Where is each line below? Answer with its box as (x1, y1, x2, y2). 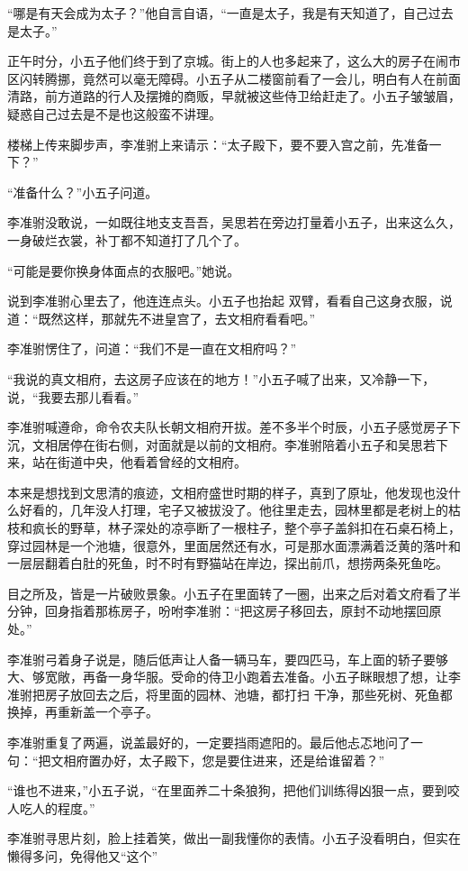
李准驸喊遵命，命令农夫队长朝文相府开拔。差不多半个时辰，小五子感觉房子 (7, 417, 448, 436)
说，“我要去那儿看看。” (7, 387, 139, 406)
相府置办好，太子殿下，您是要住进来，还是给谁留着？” (63, 750, 385, 769)
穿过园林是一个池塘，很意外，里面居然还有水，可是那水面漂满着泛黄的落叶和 (7, 536, 461, 555)
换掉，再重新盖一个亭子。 (7, 702, 158, 721)
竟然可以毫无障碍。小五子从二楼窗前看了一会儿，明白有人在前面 (82, 69, 461, 87)
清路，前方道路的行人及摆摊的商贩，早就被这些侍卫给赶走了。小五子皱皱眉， (7, 87, 461, 105)
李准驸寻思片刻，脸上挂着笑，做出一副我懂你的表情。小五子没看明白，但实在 (7, 829, 461, 848)
